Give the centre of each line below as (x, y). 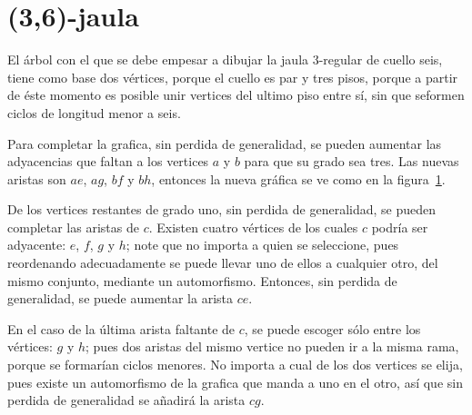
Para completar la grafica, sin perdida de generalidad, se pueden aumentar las (225, 143)
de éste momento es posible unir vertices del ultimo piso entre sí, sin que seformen (236, 95)
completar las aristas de (73, 227)
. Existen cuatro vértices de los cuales (253, 227)
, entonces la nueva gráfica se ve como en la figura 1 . (298, 178)
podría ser (400, 227)
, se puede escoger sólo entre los (332, 328)
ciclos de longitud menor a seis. (94, 112)
